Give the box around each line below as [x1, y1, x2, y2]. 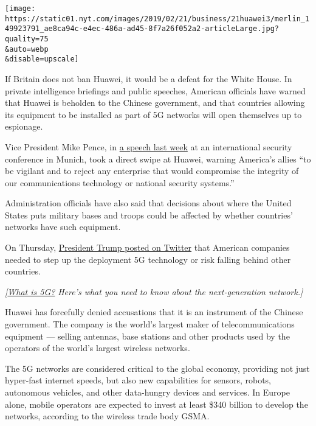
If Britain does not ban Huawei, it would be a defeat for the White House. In [5, 72, 292, 85]
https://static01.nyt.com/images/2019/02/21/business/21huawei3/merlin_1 [5, 14, 310, 23]
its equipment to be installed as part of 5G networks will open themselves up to [5, 108, 302, 120]
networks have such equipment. [5, 220, 121, 233]
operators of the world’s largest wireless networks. [5, 341, 190, 354]
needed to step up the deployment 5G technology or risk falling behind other [5, 253, 291, 265]
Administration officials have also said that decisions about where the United [5, 197, 292, 209]
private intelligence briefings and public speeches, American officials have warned [5, 84, 306, 97]
